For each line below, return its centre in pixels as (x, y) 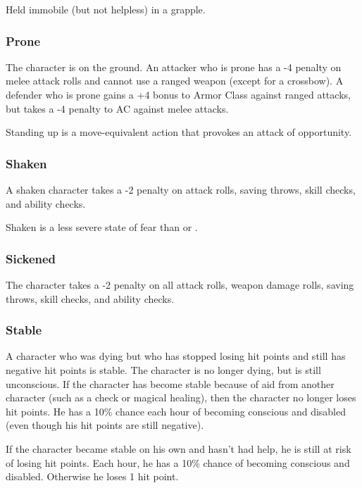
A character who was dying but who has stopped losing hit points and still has (176, 356)
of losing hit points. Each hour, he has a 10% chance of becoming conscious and (178, 462)
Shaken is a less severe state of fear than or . (102, 227)
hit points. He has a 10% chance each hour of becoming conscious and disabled (176, 411)
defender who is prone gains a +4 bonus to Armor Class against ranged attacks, (178, 94)
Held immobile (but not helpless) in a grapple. (106, 9)
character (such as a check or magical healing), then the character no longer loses (181, 398)
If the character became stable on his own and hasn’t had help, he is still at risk (179, 448)
